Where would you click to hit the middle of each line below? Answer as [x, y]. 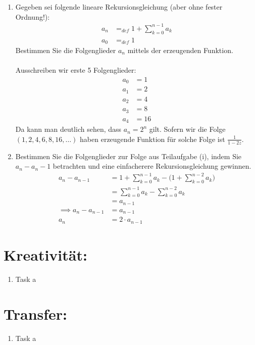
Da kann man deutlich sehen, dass [68, 129]
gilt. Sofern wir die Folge [187, 129]
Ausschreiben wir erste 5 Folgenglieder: [76, 70]
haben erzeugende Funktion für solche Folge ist [152, 139]
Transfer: [36, 313]
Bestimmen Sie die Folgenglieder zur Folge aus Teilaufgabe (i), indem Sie [129, 156]
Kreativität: [45, 255]
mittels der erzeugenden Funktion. [180, 50]
